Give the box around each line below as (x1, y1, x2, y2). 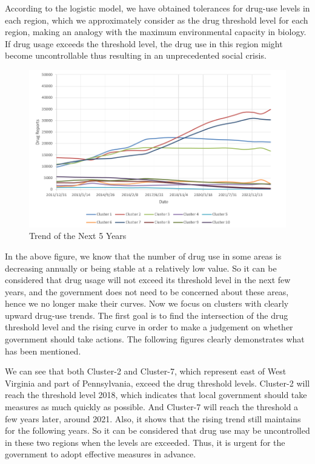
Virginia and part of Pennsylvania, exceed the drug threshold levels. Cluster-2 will (5, 376, 310, 389)
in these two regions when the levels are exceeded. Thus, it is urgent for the (5, 436, 285, 448)
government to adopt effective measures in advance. (5, 448, 196, 460)
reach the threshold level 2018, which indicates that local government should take (5, 388, 307, 401)
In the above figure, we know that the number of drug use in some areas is (5, 249, 282, 262)
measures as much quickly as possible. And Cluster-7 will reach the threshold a (5, 400, 299, 413)
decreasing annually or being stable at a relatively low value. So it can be (5, 261, 277, 274)
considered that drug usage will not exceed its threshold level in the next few (5, 273, 291, 286)
